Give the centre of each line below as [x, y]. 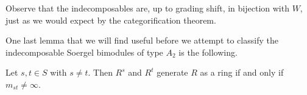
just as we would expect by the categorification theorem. [111, 20]
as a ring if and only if [242, 72]
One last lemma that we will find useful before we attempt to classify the [142, 40]
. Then [100, 72]
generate [172, 72]
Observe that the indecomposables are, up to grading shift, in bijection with [147, 8]
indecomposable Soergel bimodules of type [84, 52]
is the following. [208, 52]
